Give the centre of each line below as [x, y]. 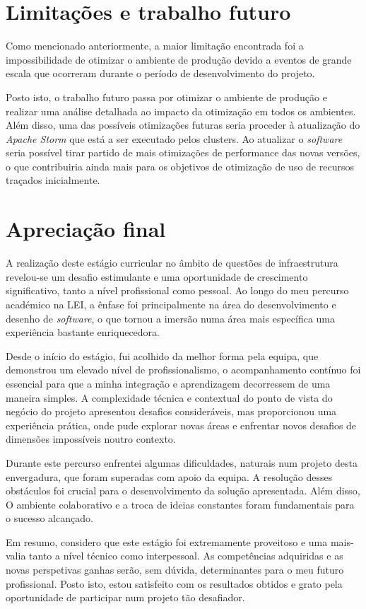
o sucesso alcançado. [49, 518]
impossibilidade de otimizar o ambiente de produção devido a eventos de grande [179, 59]
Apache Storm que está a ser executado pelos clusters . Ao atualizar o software [174, 138]
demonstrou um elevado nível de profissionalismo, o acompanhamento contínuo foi [183, 370]
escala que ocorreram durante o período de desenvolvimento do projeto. [160, 73]
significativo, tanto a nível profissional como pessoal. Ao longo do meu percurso [177, 290]
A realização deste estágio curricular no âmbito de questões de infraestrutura [172, 263]
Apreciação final [86, 229]
